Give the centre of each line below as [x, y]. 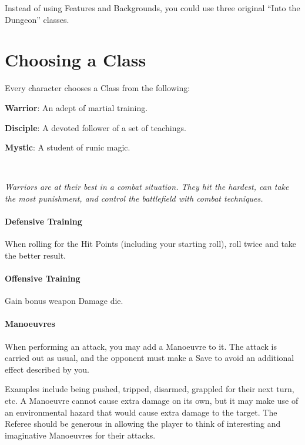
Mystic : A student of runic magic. [68, 147]
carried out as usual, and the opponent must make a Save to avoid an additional [150, 358]
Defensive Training [43, 221]
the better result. [35, 255]
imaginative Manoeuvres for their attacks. [80, 435]
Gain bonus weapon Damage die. [64, 301]
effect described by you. [47, 369]
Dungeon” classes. [37, 19]
